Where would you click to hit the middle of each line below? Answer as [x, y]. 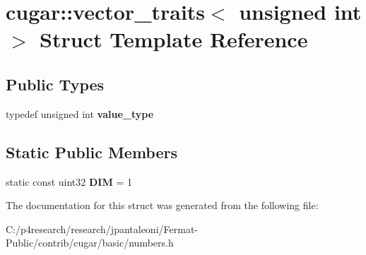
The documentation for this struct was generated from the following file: [162, 205]
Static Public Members [92, 152]
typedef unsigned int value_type [80, 113]
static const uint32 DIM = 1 [69, 181]
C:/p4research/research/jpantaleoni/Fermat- [102, 229]
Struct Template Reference [174, 39]
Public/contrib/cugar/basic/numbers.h [90, 243]
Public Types [55, 84]
